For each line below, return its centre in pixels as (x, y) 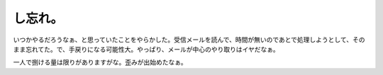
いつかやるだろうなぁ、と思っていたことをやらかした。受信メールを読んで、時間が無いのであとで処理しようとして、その (189, 40)
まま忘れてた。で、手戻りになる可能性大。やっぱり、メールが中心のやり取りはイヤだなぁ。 (146, 49)
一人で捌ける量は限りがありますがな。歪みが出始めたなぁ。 (100, 62)
